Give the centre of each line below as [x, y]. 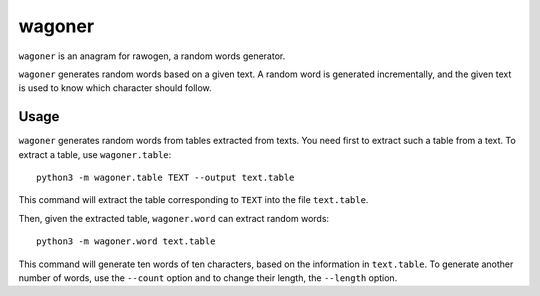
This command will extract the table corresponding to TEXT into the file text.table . [193, 200]
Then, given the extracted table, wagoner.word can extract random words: [174, 218]
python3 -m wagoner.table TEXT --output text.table [165, 178]
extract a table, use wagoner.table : [95, 154]
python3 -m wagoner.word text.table [126, 241]
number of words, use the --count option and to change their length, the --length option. [208, 277]
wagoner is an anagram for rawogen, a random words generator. [152, 56]
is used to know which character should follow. [115, 88]
